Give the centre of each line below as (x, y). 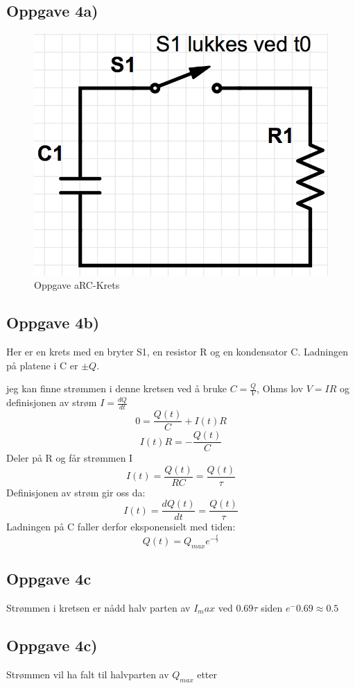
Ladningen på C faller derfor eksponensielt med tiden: (121, 527)
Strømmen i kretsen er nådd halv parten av (98, 607)
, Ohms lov (280, 388)
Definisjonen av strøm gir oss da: (76, 492)
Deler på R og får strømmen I (70, 458)
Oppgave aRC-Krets (77, 285)
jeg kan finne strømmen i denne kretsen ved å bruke (116, 388)
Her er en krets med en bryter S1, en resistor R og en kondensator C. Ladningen (177, 352)
